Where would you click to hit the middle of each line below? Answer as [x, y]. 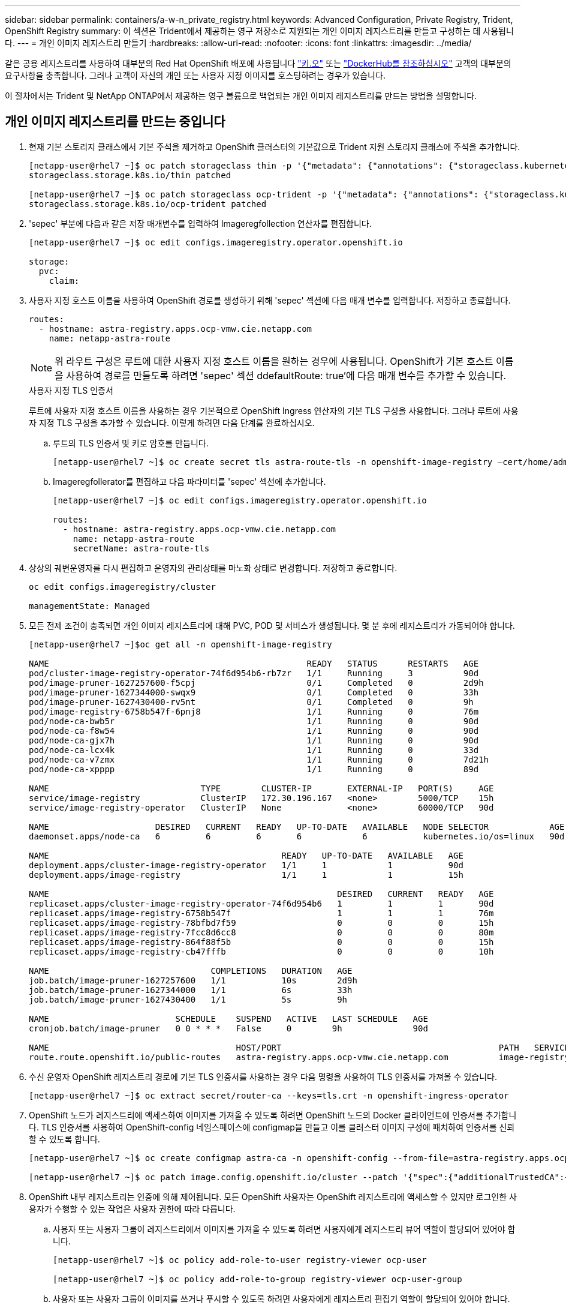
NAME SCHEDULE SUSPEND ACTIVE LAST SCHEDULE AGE [228, 1018]
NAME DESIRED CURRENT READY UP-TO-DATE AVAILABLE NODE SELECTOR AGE [297, 826]
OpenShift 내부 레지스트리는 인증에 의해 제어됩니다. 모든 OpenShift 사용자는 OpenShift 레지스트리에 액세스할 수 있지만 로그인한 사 [273, 1196]
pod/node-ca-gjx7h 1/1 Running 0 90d [254, 740]
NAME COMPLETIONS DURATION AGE [191, 970]
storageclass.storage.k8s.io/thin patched [130, 175]
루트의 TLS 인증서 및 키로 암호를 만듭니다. [131, 443]
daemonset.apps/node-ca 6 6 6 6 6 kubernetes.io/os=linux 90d [297, 836]
